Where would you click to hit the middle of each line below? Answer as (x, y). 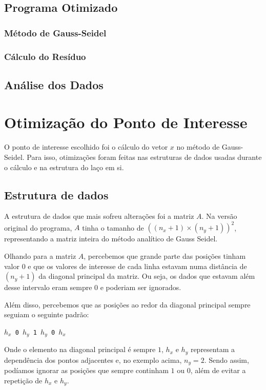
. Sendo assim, (227, 360)
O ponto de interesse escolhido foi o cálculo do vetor (86, 147)
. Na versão (219, 216)
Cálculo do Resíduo (45, 56)
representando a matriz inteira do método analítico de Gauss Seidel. (111, 239)
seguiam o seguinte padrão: (47, 314)
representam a (212, 349)
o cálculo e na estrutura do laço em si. (64, 167)
